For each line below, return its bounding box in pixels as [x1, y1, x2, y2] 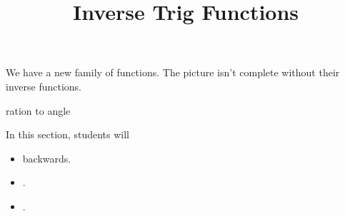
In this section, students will [6, 127, 129, 142]
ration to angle [6, 103, 71, 118]
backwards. [22, 150, 71, 165]
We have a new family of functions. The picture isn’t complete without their [6, 65, 340, 80]
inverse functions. [6, 78, 81, 93]
